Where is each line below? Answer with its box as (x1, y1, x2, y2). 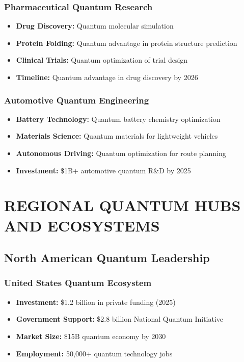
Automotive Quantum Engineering (4, 93, 149, 106)
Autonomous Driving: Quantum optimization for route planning (16, 148, 226, 158)
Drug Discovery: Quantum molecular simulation (16, 20, 174, 31)
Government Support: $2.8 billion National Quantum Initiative (16, 314, 224, 324)
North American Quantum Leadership (4, 250, 210, 266)
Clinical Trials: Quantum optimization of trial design (16, 55, 188, 65)
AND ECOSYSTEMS (4, 215, 160, 236)
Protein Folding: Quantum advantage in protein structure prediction (16, 37, 237, 48)
